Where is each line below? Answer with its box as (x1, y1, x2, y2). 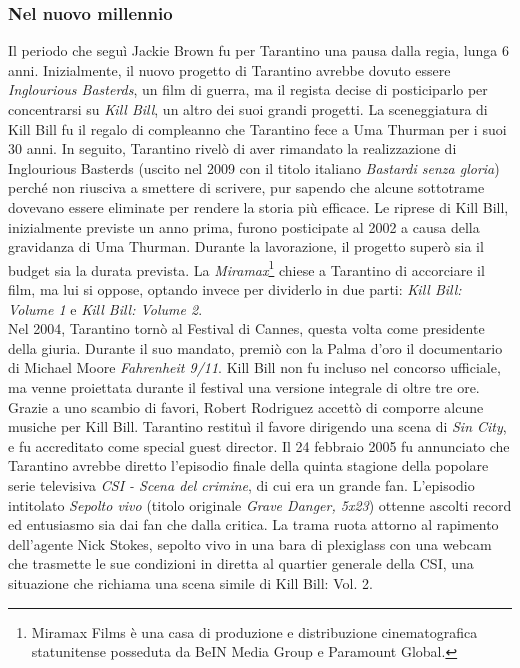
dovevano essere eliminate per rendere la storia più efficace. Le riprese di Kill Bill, (8, 196, 509, 217)
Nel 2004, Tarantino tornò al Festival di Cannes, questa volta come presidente (8, 318, 485, 339)
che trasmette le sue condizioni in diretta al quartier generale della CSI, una (8, 553, 474, 574)
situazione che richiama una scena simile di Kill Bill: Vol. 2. (8, 572, 373, 593)
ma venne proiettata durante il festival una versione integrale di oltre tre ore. (8, 376, 480, 397)
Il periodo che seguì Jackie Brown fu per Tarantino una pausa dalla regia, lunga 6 (8, 40, 509, 61)
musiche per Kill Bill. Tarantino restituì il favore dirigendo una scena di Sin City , (8, 416, 507, 437)
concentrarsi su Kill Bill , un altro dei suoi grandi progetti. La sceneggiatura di (8, 99, 488, 119)
